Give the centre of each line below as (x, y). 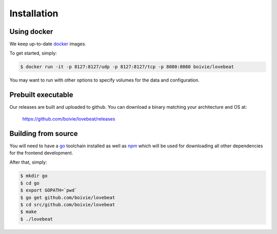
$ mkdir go (34, 176)
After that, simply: (28, 162)
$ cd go (30, 183)
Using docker (31, 32)
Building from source (44, 133)
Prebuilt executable (42, 95)
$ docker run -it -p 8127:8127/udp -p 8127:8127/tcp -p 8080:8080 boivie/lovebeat (127, 67)
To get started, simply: (33, 53)
